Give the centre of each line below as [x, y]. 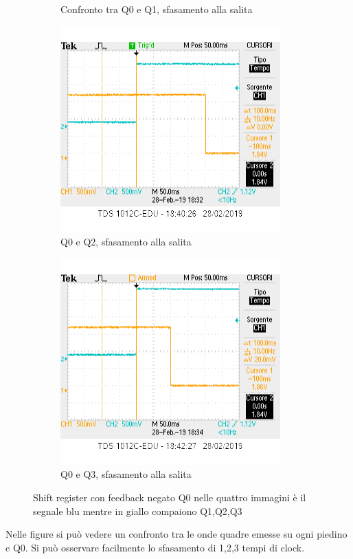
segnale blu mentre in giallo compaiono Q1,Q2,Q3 [138, 511]
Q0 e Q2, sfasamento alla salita [126, 242]
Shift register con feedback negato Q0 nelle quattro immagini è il [170, 497]
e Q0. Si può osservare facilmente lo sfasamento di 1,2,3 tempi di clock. [155, 547]
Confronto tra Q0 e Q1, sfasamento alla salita [157, 9]
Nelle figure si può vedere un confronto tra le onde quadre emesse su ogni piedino [176, 534]
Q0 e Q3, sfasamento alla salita [126, 474]
